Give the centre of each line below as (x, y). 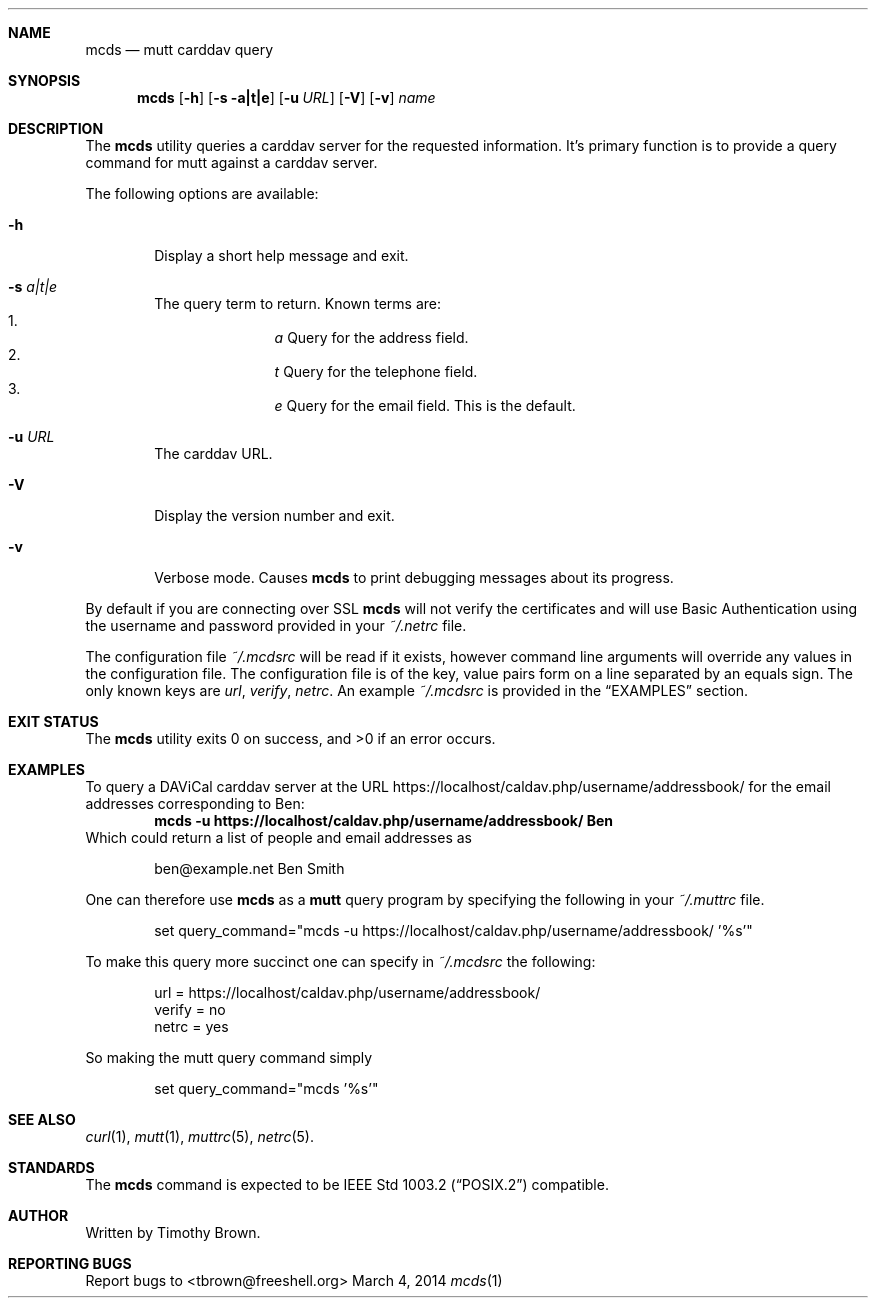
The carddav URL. (213, 453)
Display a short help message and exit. (281, 255)
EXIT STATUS (53, 721)
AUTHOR (38, 1215)
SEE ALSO (42, 1119)
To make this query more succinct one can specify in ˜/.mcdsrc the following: (340, 961)
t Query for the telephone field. (376, 371)
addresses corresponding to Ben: (195, 803)
